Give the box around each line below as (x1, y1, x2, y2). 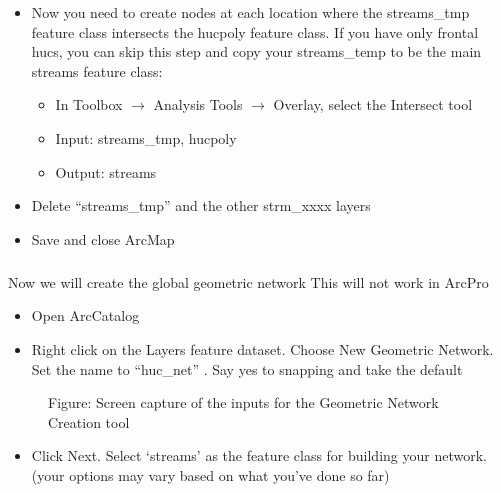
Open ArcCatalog (31, 305, 140, 326)
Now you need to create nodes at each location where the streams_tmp (31, 2, 470, 22)
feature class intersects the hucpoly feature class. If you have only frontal (31, 21, 479, 42)
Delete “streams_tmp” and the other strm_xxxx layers (31, 195, 371, 216)
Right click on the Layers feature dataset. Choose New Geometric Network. (31, 338, 494, 359)
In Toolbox (55, 94, 123, 115)
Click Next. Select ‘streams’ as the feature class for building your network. (31, 445, 487, 466)
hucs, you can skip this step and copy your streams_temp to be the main (31, 41, 482, 62)
